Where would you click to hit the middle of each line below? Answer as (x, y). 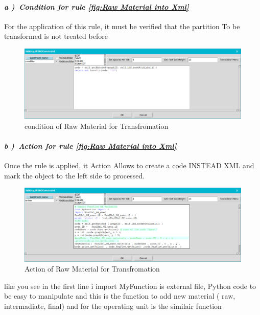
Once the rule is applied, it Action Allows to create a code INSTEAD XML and (129, 165)
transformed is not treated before (56, 36)
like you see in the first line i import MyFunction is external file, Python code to (130, 286)
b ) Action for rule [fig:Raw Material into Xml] (90, 145)
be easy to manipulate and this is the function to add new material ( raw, (120, 296)
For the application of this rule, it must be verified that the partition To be (122, 26)
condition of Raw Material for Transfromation (97, 126)
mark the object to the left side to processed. (75, 175)
